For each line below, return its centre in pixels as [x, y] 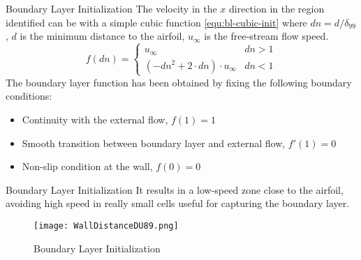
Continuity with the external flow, [95, 119]
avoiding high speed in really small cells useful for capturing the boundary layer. [178, 203]
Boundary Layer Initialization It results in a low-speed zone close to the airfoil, [175, 189]
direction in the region [277, 8]
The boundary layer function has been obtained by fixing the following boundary [179, 82]
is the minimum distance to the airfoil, [102, 36]
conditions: [29, 96]
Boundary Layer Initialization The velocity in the [111, 8]
